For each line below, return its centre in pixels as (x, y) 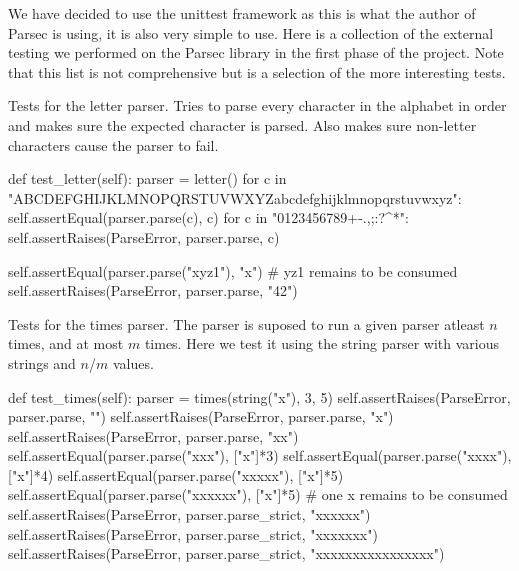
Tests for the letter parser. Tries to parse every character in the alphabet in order (257, 105)
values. (133, 362)
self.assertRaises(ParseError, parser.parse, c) (144, 236)
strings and (42, 362)
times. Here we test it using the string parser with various (321, 343)
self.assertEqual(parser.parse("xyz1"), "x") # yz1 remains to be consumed (233, 270)
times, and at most (66, 343)
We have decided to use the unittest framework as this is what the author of (242, 13)
